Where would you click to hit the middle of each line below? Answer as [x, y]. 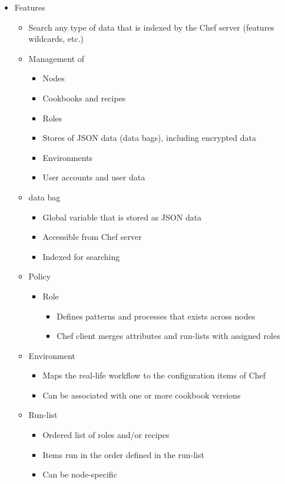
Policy [40, 276]
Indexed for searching [81, 256]
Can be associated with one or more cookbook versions [142, 395]
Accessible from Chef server [92, 237]
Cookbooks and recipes [84, 98]
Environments [68, 157]
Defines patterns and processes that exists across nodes [156, 316]
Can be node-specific [80, 474]
